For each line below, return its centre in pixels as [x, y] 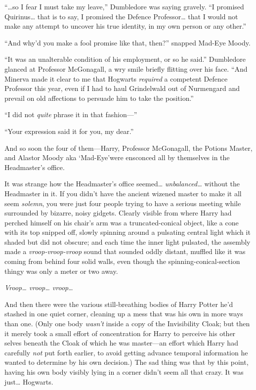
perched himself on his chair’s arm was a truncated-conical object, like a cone [122, 222]
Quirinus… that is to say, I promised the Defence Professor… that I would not [121, 16]
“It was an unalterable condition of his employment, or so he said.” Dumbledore [125, 59]
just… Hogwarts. [29, 381]
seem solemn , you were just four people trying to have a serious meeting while [123, 203]
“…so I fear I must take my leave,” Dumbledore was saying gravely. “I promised [124, 6]
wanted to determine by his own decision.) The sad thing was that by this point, [127, 362]
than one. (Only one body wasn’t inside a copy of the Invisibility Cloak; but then [127, 324]
